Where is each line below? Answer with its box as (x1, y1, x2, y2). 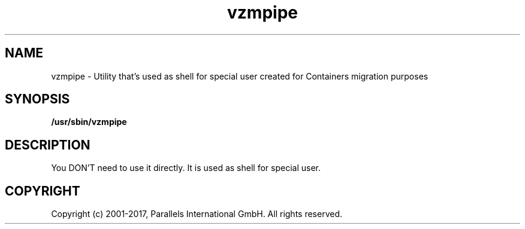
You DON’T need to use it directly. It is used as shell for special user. (51, 163, 321, 173)
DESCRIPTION (5, 137, 90, 152)
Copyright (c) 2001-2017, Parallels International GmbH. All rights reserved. (51, 209, 343, 219)
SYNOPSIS (5, 91, 70, 107)
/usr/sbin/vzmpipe (51, 117, 127, 127)
